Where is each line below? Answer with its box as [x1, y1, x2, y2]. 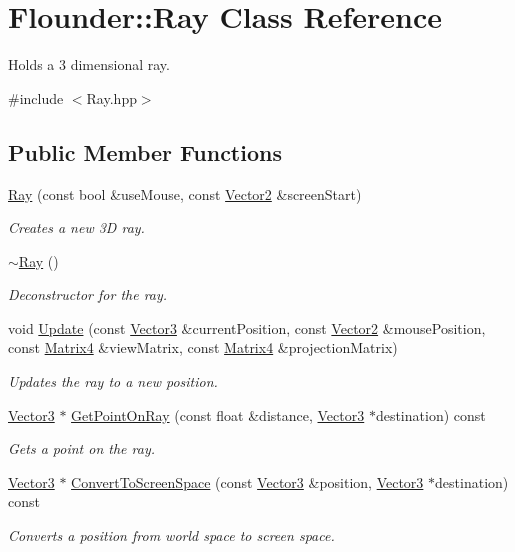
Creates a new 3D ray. [8, 217, 145, 238]
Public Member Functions [8, 136, 282, 167]
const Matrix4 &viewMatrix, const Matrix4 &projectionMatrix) [8, 337, 398, 358]
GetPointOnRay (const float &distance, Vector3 [71, 404, 365, 425]
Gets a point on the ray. [8, 438, 155, 459]
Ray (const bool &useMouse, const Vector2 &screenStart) [8, 183, 362, 204]
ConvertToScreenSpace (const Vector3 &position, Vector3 [71, 471, 424, 492]
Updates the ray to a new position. [8, 371, 218, 392]
